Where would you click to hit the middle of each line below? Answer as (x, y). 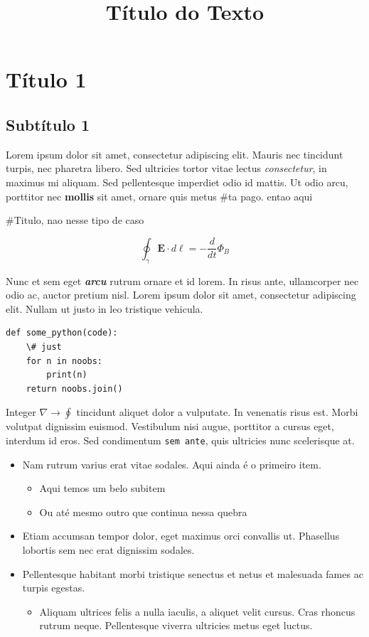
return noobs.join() (74, 389)
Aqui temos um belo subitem (102, 488)
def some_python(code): (62, 333)
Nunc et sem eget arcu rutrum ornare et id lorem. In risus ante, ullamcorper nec (182, 280)
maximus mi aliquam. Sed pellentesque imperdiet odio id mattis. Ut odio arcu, (177, 182)
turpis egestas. (54, 588)
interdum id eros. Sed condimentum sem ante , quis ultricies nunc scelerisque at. (180, 440)
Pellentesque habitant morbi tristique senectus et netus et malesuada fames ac (193, 573)
